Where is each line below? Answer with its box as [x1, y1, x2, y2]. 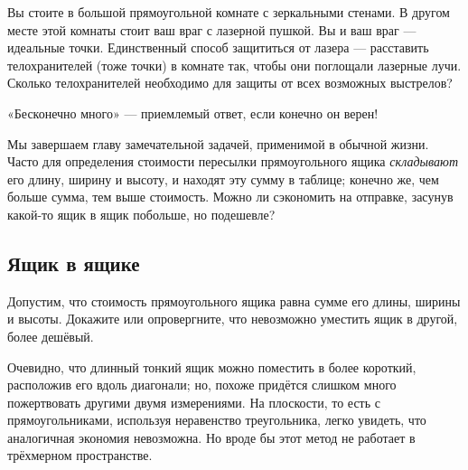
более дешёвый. [7, 326, 94, 345]
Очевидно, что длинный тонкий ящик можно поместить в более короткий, [7, 357, 417, 376]
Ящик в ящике [7, 249, 140, 277]
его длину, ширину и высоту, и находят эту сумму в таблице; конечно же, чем [7, 169, 439, 188]
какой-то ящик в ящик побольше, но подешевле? [7, 204, 276, 223]
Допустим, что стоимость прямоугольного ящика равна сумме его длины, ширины [7, 291, 461, 310]
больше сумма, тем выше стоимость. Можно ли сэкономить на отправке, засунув [7, 187, 454, 206]
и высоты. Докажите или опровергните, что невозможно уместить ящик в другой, [7, 309, 458, 328]
